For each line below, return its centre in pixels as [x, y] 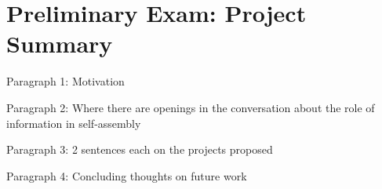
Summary [60, 44]
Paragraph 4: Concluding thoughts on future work [127, 175]
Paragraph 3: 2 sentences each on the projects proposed [140, 149]
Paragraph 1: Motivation [65, 81]
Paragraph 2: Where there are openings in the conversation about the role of [191, 107]
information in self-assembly [74, 123]
